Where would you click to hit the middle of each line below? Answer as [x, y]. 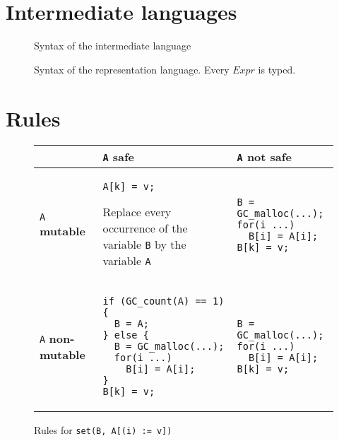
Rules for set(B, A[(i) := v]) [103, 430]
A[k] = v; [129, 187]
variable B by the [144, 245]
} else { [126, 335]
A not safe [264, 157]
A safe [119, 157]
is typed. [277, 69]
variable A [127, 261]
